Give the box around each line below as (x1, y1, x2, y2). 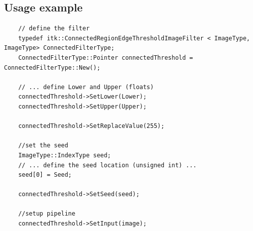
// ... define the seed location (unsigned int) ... (18, 161, 197, 169)
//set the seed (18, 142, 68, 149)
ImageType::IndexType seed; (18, 151, 111, 159)
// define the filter (18, 25, 90, 32)
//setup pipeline (18, 210, 76, 218)
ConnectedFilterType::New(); (4, 64, 101, 71)
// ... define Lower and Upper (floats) (18, 83, 154, 91)
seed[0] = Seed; (18, 171, 72, 179)
